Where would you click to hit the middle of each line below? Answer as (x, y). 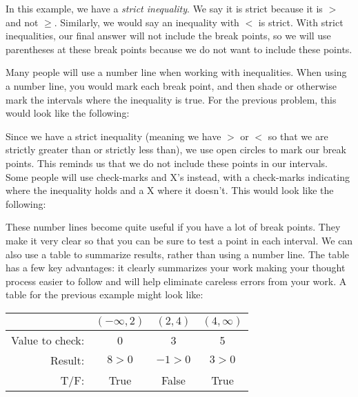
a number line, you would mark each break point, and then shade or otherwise (171, 85)
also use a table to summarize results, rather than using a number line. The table (178, 254)
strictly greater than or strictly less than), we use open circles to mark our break (176, 149)
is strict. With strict (301, 22)
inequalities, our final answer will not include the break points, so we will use (168, 36)
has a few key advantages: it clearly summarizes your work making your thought (176, 268)
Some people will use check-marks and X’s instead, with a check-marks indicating (178, 176)
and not (22, 22)
